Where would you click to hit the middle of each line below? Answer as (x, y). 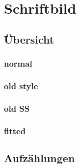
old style (21, 85)
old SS (17, 108)
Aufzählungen (40, 157)
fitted (15, 131)
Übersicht (29, 39)
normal (18, 63)
